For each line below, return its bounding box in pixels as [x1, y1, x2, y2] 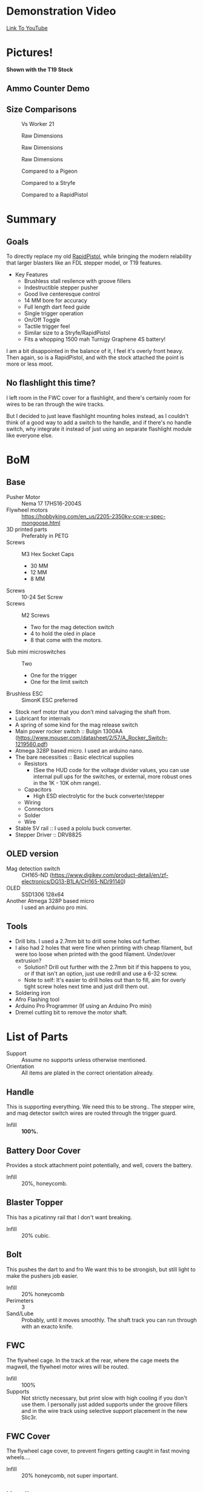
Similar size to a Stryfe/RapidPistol [24, 329, 110, 336]
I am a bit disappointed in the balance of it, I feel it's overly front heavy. [6, 347, 184, 355]
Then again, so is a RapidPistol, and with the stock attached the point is [6, 354, 184, 361]
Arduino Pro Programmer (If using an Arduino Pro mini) [15, 1002, 152, 1009]
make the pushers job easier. [6, 1272, 79, 1279]
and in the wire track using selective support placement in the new [21, 1407, 188, 1414]
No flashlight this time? [6, 378, 96, 388]
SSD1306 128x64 [21, 890, 65, 898]
